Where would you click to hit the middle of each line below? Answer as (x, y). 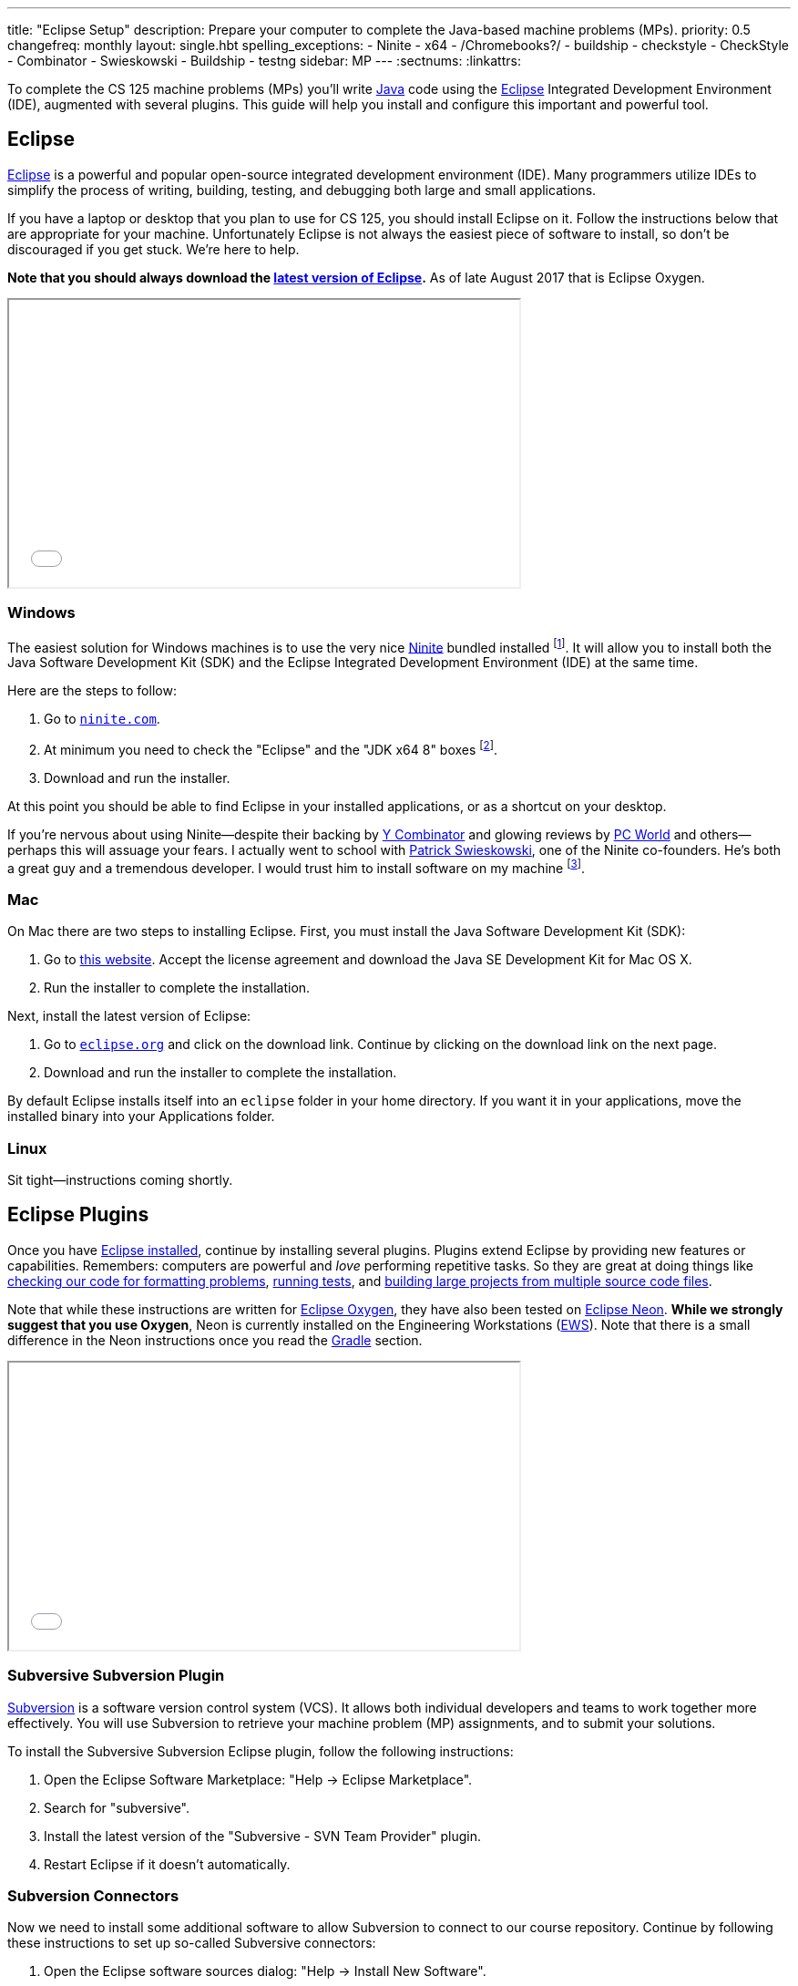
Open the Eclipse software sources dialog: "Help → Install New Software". (265, 1971)
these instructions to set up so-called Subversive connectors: (192, 1943)
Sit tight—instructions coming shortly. (120, 1180)
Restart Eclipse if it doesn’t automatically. (167, 1864)
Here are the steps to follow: (92, 691)
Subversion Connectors (93, 1896)
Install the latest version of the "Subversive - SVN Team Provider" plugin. (262, 1836)
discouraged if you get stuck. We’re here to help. (153, 249)
